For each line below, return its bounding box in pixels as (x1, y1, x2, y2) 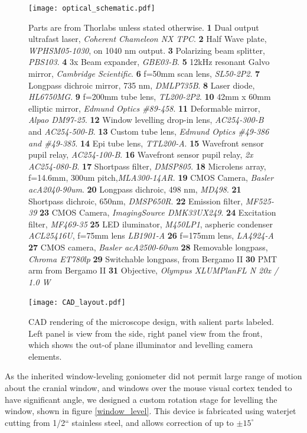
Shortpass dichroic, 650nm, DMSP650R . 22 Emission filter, (28, 194, 243, 207)
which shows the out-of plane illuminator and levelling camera (28, 338, 253, 351)
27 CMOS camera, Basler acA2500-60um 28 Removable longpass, (28, 240, 268, 253)
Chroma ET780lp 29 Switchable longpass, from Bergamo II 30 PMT (28, 252, 277, 265)
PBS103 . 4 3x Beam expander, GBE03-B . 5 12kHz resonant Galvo (28, 56, 270, 68)
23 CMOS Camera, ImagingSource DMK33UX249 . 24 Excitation (39, 206, 276, 219)
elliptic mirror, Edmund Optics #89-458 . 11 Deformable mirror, (28, 102, 260, 114)
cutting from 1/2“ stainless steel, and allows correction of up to (5, 416, 234, 428)
